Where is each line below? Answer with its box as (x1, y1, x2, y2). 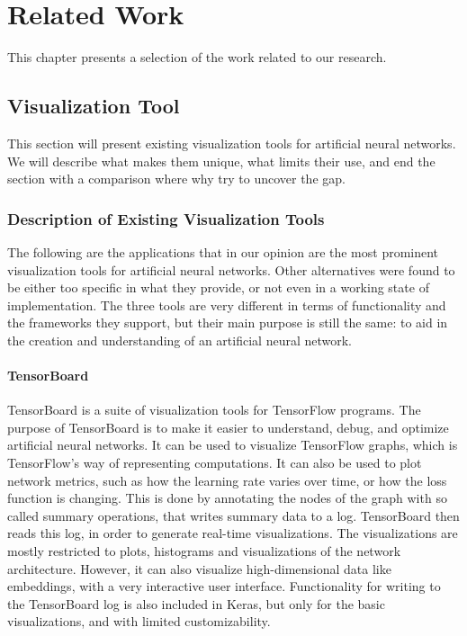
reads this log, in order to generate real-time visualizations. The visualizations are (7, 524, 458, 542)
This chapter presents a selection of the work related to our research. (7, 48, 387, 67)
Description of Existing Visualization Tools (7, 207, 325, 229)
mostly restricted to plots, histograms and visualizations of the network (7, 542, 401, 560)
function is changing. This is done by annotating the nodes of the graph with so (7, 488, 447, 507)
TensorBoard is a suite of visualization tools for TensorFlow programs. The (7, 400, 421, 419)
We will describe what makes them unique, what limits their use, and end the (7, 151, 436, 170)
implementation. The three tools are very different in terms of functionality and (7, 295, 446, 314)
